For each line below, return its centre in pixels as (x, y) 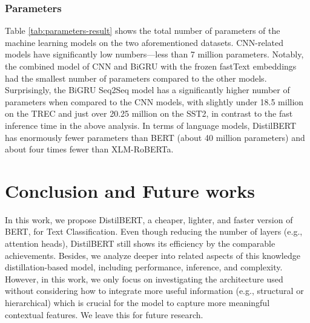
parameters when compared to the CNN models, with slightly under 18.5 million (154, 101)
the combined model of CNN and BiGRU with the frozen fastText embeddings (151, 66)
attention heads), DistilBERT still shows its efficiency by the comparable (140, 243)
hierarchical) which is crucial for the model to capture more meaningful (137, 303)
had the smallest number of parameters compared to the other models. (136, 78)
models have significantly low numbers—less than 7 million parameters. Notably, (154, 54)
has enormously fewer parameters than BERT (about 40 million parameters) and (155, 137)
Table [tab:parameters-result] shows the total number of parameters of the (143, 31)
